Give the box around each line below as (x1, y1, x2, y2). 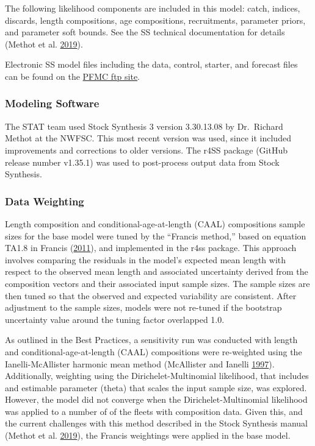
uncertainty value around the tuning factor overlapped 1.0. (5, 313, 225, 325)
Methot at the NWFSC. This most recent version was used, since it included (5, 132, 291, 144)
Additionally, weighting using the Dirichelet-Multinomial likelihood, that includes (5, 369, 309, 382)
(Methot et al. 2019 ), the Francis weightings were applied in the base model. (5, 429, 291, 442)
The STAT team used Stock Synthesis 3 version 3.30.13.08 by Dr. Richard (5, 119, 283, 132)
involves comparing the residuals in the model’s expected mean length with (5, 253, 286, 266)
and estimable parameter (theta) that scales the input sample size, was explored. (5, 381, 307, 394)
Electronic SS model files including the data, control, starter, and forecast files (5, 58, 298, 71)
